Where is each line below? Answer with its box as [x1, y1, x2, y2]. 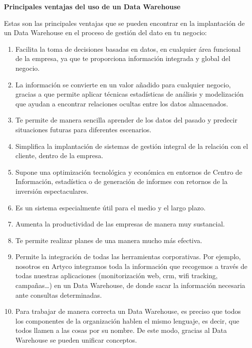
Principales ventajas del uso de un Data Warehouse [4, 1, 181, 11]
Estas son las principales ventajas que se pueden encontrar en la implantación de [4, 18, 245, 28]
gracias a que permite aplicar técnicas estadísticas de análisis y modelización [15, 89, 244, 99]
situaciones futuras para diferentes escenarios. [15, 124, 152, 134]
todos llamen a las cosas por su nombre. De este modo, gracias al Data [15, 325, 227, 335]
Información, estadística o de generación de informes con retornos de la [15, 176, 228, 186]
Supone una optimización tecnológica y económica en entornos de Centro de [15, 166, 243, 177]
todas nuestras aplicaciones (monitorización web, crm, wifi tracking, [15, 270, 218, 281]
